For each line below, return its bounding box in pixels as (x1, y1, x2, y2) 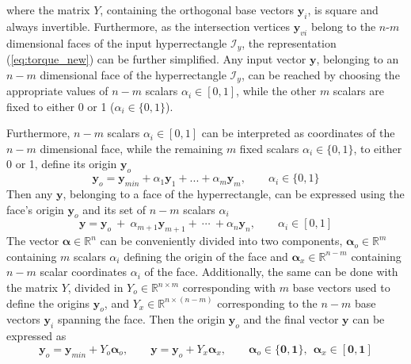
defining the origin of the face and (124, 247, 288, 264)
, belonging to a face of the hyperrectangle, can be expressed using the (63, 186, 405, 202)
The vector (6, 232, 59, 249)
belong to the (310, 17, 376, 34)
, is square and (307, 2, 379, 17)
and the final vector (243, 311, 339, 328)
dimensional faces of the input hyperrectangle (6, 34, 227, 51)
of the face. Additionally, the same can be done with (144, 263, 398, 280)
